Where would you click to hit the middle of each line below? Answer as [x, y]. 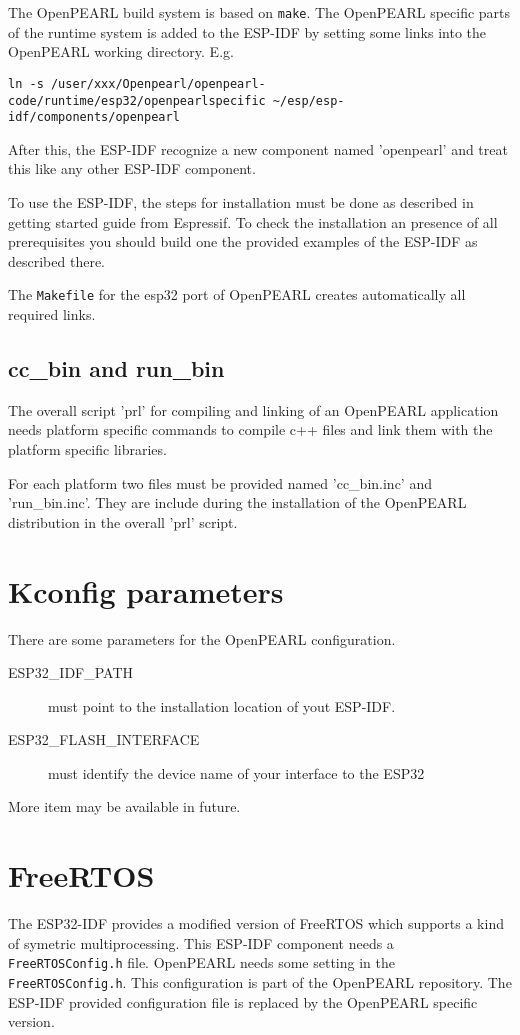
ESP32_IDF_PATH [71, 672]
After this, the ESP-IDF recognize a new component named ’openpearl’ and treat [258, 148]
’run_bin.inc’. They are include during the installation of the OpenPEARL [237, 502]
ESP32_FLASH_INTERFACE [104, 739]
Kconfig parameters [146, 590]
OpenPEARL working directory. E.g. [121, 51]
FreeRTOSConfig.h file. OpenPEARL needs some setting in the [201, 962]
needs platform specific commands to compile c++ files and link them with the [250, 429]
